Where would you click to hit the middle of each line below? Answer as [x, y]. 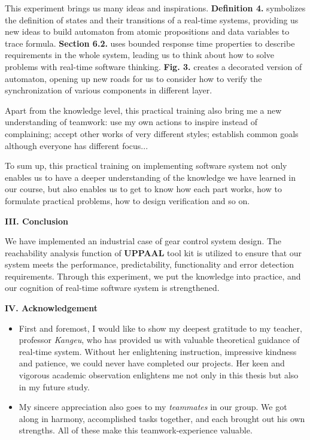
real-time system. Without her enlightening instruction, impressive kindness [158, 351]
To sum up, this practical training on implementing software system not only [146, 166]
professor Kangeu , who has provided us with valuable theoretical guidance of [159, 340]
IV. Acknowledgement [51, 308]
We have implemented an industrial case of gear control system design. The [143, 241]
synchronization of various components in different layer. [109, 90]
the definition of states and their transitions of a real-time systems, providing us [152, 19]
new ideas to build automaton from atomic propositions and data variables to [147, 31]
